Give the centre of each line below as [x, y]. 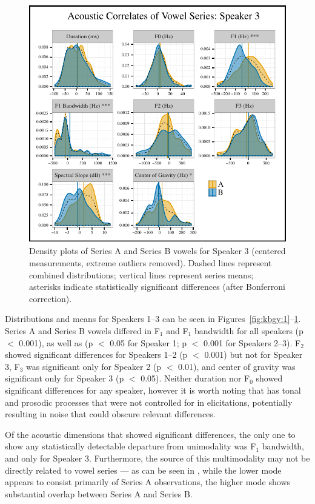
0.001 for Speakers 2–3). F [252, 342]
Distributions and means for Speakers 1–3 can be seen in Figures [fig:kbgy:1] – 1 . [153, 319]
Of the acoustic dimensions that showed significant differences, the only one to [150, 434]
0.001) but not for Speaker [254, 354]
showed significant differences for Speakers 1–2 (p [96, 354]
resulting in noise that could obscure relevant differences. [110, 414]
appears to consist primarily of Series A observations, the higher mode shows [148, 482]
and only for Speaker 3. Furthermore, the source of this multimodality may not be [157, 458]
